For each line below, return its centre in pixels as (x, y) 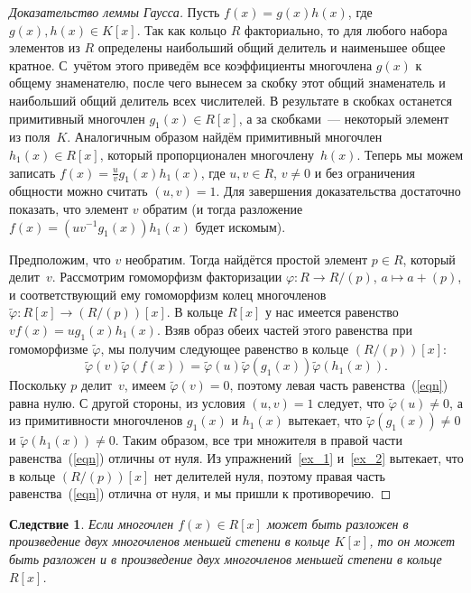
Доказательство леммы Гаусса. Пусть (115, 12)
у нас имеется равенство (332, 312)
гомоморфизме (49, 348)
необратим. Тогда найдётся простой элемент (246, 259)
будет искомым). (240, 226)
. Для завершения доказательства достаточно (338, 191)
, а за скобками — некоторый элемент (344, 118)
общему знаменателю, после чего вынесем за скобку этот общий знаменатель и (227, 83)
